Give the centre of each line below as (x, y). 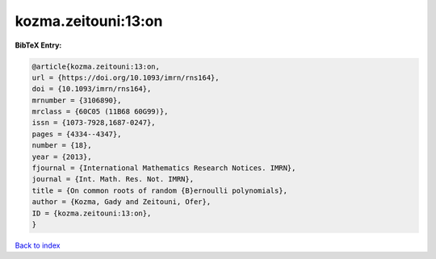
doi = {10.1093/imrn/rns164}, (92, 89)
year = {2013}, (62, 157)
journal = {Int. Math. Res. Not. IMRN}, (113, 179)
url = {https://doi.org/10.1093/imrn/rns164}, (126, 77)
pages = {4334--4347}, (77, 134)
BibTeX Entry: (38, 45)
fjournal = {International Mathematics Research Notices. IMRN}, (164, 168)
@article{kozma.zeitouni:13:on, (96, 66)
